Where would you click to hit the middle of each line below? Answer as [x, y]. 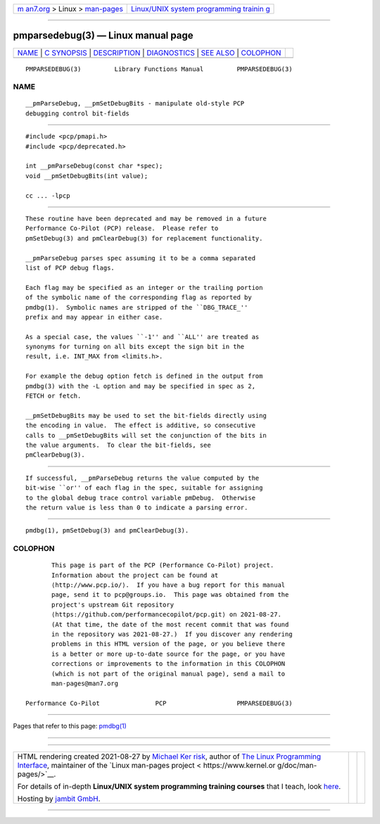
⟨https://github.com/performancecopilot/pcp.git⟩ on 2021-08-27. [166, 615]
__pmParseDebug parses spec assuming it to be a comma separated [141, 258]
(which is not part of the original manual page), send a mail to [169, 673]
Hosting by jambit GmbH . [59, 799]
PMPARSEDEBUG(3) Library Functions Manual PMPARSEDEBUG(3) [159, 69]
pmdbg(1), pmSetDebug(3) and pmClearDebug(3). [107, 531]
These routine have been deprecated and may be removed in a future [146, 218]
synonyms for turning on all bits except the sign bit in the [135, 347]
